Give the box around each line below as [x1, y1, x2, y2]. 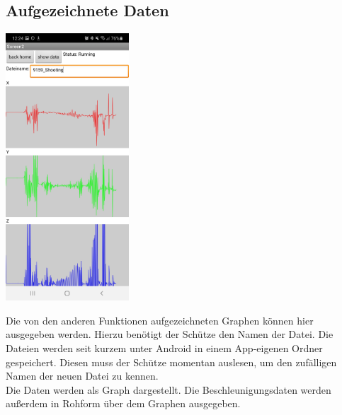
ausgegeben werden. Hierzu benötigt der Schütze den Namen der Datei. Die [6, 327, 334, 341]
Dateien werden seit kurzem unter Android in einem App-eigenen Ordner [6, 340, 323, 355]
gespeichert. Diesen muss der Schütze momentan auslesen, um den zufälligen [6, 354, 337, 369]
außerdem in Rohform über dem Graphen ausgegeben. [6, 396, 241, 411]
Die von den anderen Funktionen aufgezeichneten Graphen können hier [6, 312, 314, 327]
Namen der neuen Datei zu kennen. [6, 368, 159, 383]
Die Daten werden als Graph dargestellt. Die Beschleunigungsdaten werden [6, 382, 331, 397]
